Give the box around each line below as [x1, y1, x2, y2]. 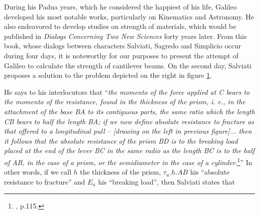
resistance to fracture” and [4, 176, 85, 187]
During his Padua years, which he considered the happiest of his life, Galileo [4, 1, 237, 11]
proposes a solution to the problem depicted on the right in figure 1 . [4, 70, 212, 80]
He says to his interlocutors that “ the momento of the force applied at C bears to [4, 86, 250, 97]
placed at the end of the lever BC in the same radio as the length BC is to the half [4, 145, 255, 156]
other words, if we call [4, 167, 72, 177]
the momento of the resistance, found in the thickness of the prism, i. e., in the [4, 96, 246, 107]
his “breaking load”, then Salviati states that [98, 176, 235, 187]
